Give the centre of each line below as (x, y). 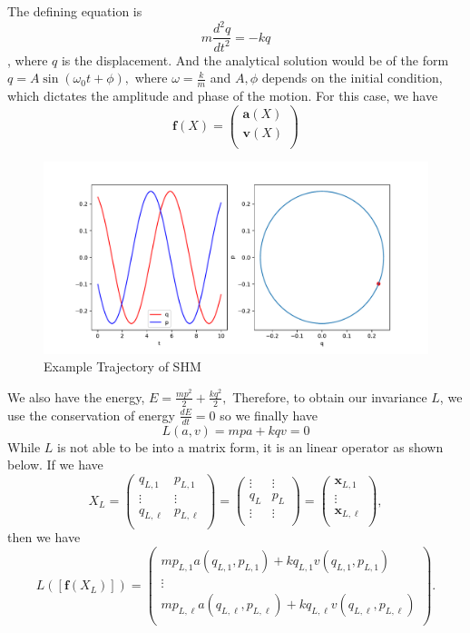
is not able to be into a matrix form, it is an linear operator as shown (250, 446)
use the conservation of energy (91, 415)
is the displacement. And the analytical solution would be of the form (255, 59)
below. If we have (55, 465)
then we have (44, 537)
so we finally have (269, 415)
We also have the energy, (76, 396)
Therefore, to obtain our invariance (330, 396)
